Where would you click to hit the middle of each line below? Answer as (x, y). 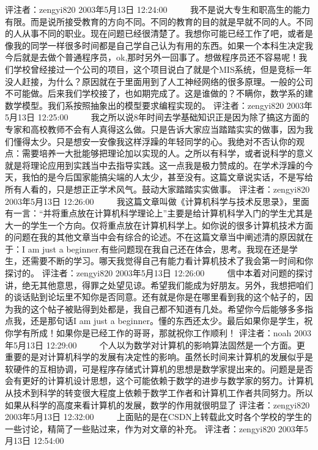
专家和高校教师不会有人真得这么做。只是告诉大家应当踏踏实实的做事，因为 (155, 129)
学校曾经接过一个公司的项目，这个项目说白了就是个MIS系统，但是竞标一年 (162, 69)
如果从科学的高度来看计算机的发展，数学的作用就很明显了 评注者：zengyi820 (157, 404)
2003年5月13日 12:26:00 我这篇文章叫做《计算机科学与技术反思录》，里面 (157, 201)
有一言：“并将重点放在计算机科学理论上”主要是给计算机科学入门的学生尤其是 (159, 213)
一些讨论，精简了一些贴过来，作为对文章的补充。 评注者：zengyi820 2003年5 (157, 428)
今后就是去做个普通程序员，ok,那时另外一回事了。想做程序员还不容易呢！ (152, 57)
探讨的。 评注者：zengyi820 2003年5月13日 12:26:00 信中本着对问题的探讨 (159, 273)
